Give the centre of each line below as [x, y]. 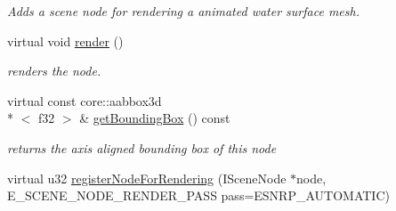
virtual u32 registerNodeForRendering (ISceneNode [147, 178]
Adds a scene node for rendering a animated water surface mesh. [183, 11]
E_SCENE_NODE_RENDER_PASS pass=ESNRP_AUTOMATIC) [198, 195]
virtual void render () [65, 41]
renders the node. [54, 71]
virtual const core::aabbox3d [85, 100]
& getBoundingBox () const [155, 118]
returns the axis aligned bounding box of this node [142, 147]
